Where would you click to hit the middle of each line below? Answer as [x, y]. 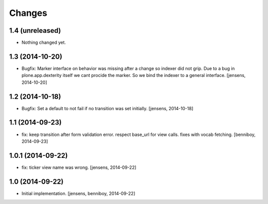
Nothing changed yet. [44, 43]
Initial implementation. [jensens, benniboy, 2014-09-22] [78, 193]
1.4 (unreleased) [35, 31]
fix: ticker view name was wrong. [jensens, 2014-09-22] [79, 167]
